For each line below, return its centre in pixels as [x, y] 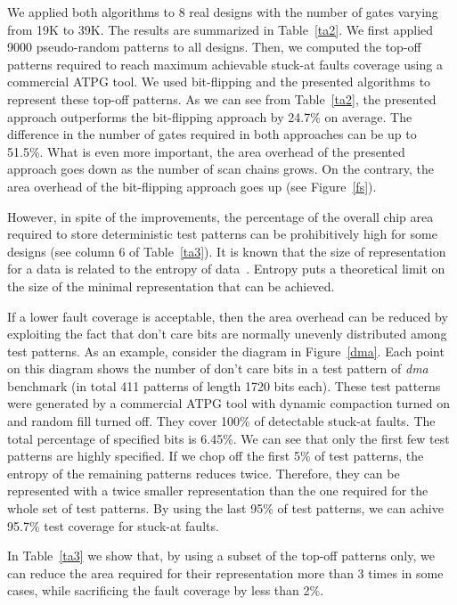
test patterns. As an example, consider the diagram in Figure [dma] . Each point [226, 351]
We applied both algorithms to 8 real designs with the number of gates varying [223, 12]
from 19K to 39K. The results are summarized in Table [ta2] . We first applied [220, 29]
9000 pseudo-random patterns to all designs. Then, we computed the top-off [214, 47]
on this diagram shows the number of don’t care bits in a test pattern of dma [218, 368]
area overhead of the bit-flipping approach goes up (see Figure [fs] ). [192, 186]
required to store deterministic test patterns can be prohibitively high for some [222, 234]
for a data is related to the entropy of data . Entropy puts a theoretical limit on [226, 269]
